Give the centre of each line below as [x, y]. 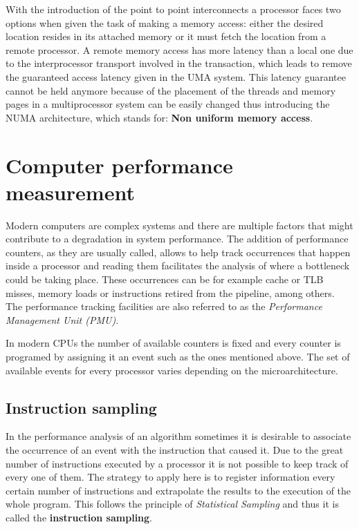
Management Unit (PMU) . [62, 319]
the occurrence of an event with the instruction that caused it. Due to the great [175, 449]
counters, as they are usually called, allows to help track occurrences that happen [178, 252]
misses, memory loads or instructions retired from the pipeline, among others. [170, 292]
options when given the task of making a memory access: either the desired [165, 22]
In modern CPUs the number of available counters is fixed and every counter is [173, 343]
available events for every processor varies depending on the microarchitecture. [172, 370]
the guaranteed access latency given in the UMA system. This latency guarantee [176, 76]
